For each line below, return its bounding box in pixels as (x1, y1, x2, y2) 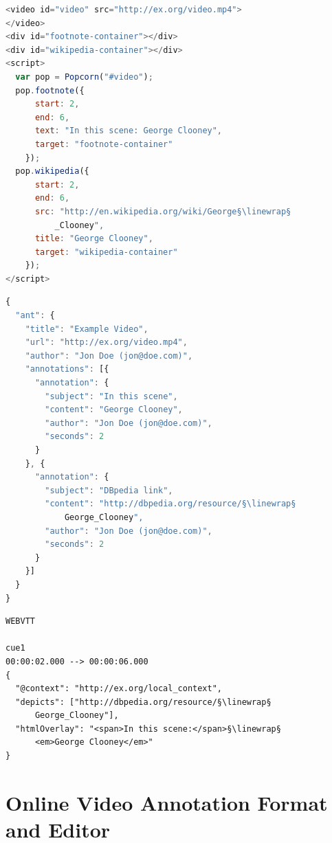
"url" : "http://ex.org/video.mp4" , (25, 337, 188, 348)
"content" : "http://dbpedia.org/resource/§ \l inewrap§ (45, 499, 296, 509)
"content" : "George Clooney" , (45, 405, 183, 415)
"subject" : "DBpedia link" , (45, 485, 173, 495)
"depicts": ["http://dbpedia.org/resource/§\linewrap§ (15, 697, 272, 707)
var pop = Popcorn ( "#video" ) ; (15, 71, 153, 82)
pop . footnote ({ (15, 85, 85, 95)
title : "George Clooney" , (34, 234, 153, 244)
